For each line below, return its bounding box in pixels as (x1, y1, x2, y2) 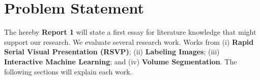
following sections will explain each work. (4, 66, 132, 76)
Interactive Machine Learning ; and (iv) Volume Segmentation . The (4, 56, 237, 66)
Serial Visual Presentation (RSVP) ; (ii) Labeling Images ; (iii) (4, 46, 220, 57)
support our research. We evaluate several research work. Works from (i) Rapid (4, 36, 254, 47)
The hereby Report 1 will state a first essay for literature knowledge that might (4, 27, 256, 37)
